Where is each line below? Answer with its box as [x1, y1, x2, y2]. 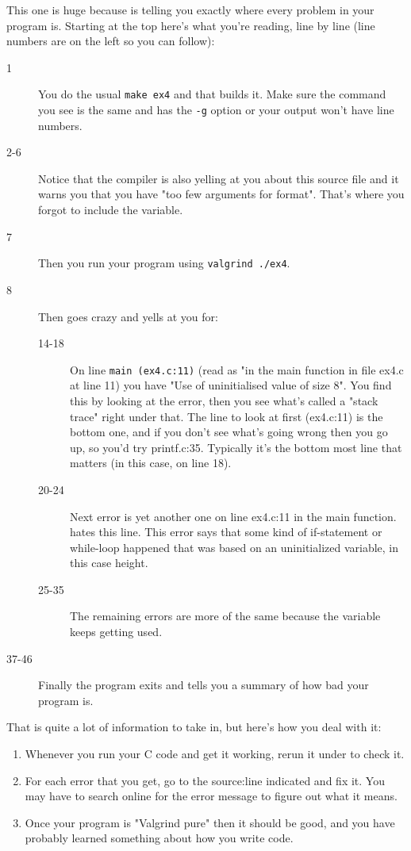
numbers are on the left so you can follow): [6, 33, 215, 49]
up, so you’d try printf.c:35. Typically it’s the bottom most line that [70, 439, 402, 455]
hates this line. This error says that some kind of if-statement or [70, 523, 382, 540]
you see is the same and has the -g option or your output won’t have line [38, 102, 394, 118]
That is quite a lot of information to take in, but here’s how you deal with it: [6, 719, 382, 735]
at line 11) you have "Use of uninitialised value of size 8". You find [70, 377, 392, 393]
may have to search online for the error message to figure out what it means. [25, 788, 398, 804]
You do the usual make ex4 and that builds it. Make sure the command [38, 86, 386, 102]
